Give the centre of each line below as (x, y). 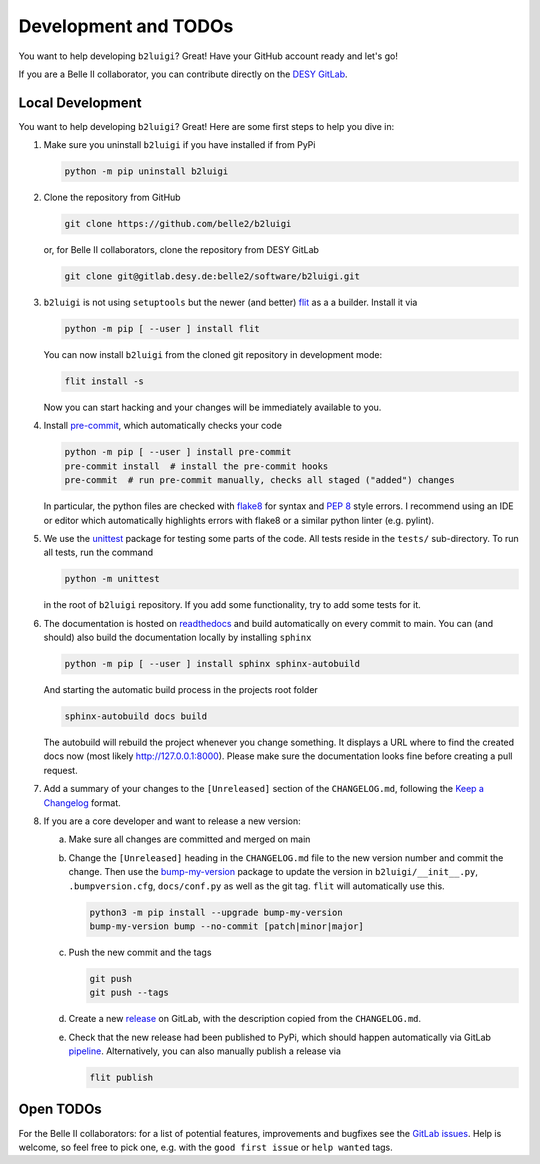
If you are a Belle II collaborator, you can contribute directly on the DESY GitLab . (183, 74)
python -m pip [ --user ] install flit (162, 329)
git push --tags (129, 993)
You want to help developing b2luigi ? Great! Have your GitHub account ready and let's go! (208, 56)
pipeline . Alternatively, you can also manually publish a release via (205, 1051)
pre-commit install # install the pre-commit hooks (196, 466)
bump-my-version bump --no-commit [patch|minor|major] (226, 926)
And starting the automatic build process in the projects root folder (181, 690)
